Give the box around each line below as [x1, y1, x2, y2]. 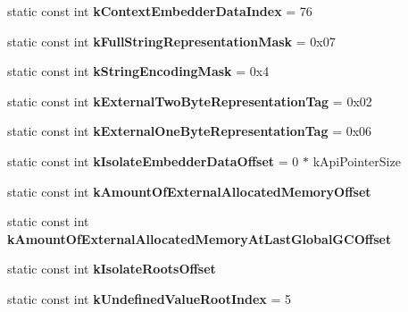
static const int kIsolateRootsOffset [7, 259, 216, 278]
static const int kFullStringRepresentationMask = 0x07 [7, 31, 336, 50]
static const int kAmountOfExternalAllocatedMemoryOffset [7, 181, 371, 200]
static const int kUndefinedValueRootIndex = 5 [7, 289, 291, 308]
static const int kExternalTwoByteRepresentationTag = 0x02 [7, 91, 372, 110]
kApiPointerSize [312, 151, 401, 170]
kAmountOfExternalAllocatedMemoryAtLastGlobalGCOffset [7, 229, 392, 248]
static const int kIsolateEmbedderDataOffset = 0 [7, 151, 299, 170]
